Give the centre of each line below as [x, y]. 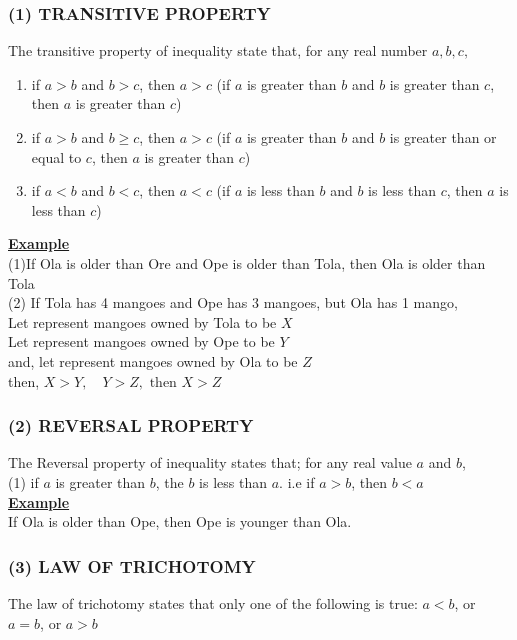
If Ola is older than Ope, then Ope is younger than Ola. [180, 521]
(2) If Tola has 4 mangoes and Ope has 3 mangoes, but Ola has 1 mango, [233, 302]
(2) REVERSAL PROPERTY [131, 425]
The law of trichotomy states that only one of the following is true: [213, 602]
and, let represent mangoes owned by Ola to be [153, 360]
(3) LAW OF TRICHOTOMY [132, 565]
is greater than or [443, 137]
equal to [56, 156]
